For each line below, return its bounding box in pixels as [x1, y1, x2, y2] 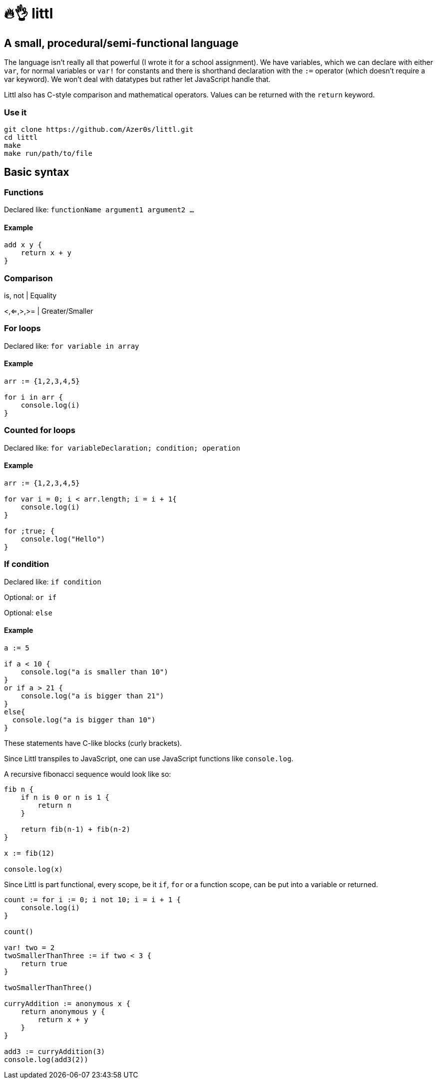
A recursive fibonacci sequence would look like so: [4, 770, 171, 779]
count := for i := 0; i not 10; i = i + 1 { [4, 896, 181, 904]
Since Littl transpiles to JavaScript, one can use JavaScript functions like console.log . [4, 754, 294, 763]
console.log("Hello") [20, 535, 105, 543]
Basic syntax [4, 166, 69, 179]
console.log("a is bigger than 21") [20, 692, 164, 700]
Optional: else [4, 608, 52, 617]
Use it [4, 107, 27, 117]
